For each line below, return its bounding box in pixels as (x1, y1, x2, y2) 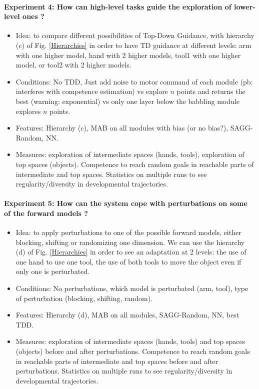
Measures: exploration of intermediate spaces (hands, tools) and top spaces (15, 336, 245, 346)
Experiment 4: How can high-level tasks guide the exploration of (4, 1, 231, 11)
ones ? (22, 11, 44, 21)
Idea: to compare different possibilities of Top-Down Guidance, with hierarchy (15, 30, 254, 40)
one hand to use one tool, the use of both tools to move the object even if (15, 256, 241, 266)
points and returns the (176, 86, 245, 96)
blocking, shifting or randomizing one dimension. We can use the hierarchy (15, 236, 245, 247)
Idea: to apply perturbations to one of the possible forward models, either (15, 227, 241, 237)
